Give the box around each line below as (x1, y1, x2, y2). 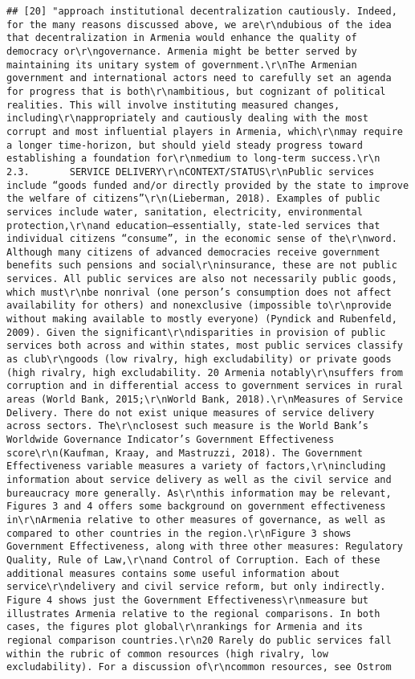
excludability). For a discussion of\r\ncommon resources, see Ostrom (6, 661, 392, 673)
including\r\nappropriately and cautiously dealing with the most (6, 112, 369, 125)
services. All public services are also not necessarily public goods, (6, 273, 397, 285)
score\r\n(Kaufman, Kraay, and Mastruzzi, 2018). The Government (6, 447, 363, 459)
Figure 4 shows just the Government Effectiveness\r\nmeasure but (6, 594, 369, 606)
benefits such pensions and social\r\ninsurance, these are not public (6, 260, 397, 272)
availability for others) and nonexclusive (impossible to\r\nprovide (6, 300, 392, 312)
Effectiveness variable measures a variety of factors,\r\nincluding (6, 460, 386, 472)
